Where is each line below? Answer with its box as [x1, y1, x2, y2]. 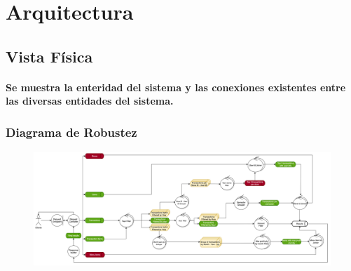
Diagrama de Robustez [6, 123, 137, 140]
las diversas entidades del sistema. [6, 93, 174, 108]
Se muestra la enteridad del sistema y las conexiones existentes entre [6, 79, 346, 94]
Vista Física [6, 45, 93, 67]
